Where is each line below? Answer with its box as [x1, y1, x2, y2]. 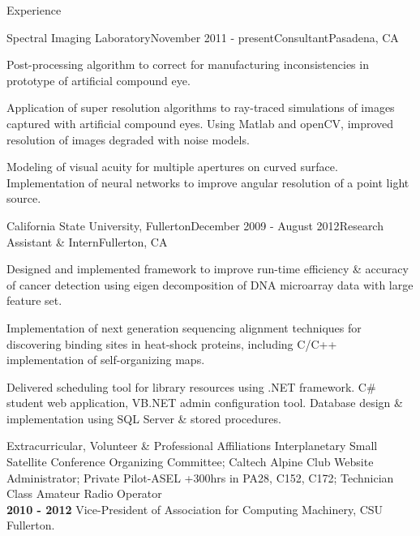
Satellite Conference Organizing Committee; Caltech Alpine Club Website [6, 453, 374, 470]
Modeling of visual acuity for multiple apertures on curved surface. [6, 158, 338, 175]
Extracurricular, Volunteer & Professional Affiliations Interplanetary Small [6, 437, 378, 454]
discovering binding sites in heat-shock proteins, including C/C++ [6, 335, 337, 352]
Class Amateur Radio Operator [6, 485, 162, 502]
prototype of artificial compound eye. [6, 71, 191, 88]
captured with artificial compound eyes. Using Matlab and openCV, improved [6, 114, 394, 131]
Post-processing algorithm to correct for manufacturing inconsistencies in [6, 56, 369, 73]
